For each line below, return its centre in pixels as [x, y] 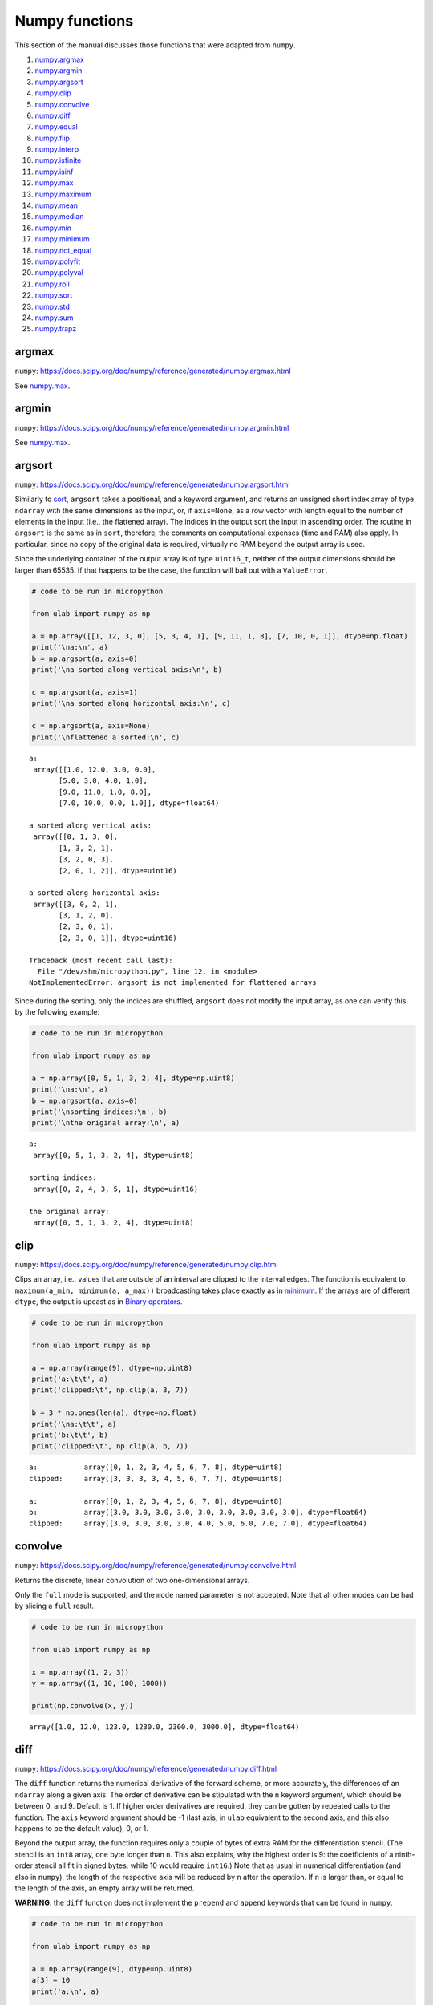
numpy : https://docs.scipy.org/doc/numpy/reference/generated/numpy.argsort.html [152, 484]
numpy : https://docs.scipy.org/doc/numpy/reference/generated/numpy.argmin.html [152, 427]
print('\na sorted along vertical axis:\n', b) [127, 670]
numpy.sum [54, 318]
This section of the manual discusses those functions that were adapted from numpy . [155, 45]
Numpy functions [74, 21]
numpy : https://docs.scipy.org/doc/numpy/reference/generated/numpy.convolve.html [156, 1566]
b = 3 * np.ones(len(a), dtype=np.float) [114, 1413]
